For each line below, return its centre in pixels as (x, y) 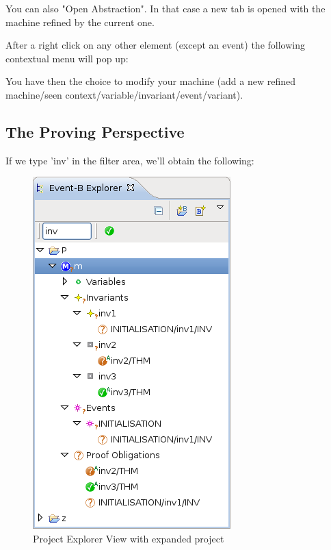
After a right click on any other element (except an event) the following (155, 45)
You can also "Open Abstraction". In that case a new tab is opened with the (165, 8)
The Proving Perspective (95, 131)
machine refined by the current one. (80, 22)
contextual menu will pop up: (67, 58)
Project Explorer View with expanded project (129, 538)
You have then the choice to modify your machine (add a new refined (150, 81)
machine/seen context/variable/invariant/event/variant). (124, 94)
